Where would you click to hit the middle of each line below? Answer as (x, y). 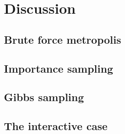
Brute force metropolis (62, 39)
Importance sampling (59, 68)
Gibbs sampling (44, 97)
